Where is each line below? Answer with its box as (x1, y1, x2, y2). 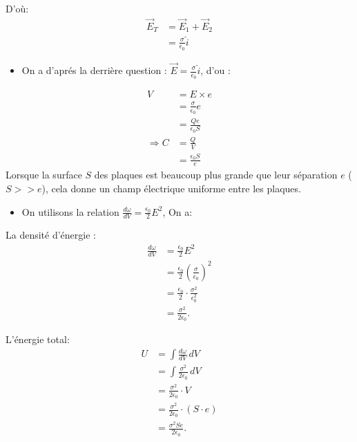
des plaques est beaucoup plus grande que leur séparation (94, 167, 338, 182)
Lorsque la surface (6, 167, 82, 182)
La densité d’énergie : (6, 228, 96, 242)
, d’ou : (200, 63, 231, 77)
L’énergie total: (6, 332, 70, 347)
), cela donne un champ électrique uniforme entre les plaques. (41, 181, 301, 195)
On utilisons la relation (21, 204, 119, 219)
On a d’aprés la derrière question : (21, 63, 167, 77)
